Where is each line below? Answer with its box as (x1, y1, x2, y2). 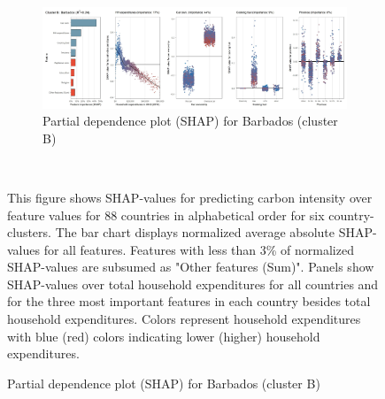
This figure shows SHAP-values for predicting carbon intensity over (7, 188, 373, 206)
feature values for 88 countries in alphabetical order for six (7, 205, 325, 224)
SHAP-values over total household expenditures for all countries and (7, 274, 379, 293)
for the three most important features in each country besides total (7, 292, 371, 311)
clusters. (7, 223, 51, 242)
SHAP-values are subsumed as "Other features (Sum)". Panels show (7, 257, 374, 276)
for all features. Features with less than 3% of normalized (43, 240, 354, 258)
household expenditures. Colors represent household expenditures (7, 310, 361, 328)
